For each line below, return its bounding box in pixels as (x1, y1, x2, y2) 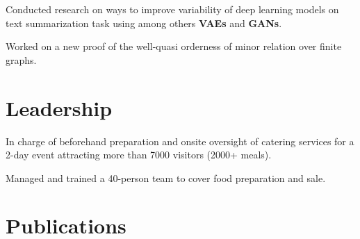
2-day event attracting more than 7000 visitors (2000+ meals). (6, 147, 272, 162)
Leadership (6, 93, 113, 122)
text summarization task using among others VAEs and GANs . (6, 15, 282, 30)
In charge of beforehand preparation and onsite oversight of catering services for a (6, 133, 354, 148)
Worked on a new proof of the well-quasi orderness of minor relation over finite (6, 39, 342, 53)
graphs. (6, 52, 37, 67)
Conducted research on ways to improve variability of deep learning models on (6, 2, 339, 16)
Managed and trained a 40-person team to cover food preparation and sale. (6, 170, 326, 185)
